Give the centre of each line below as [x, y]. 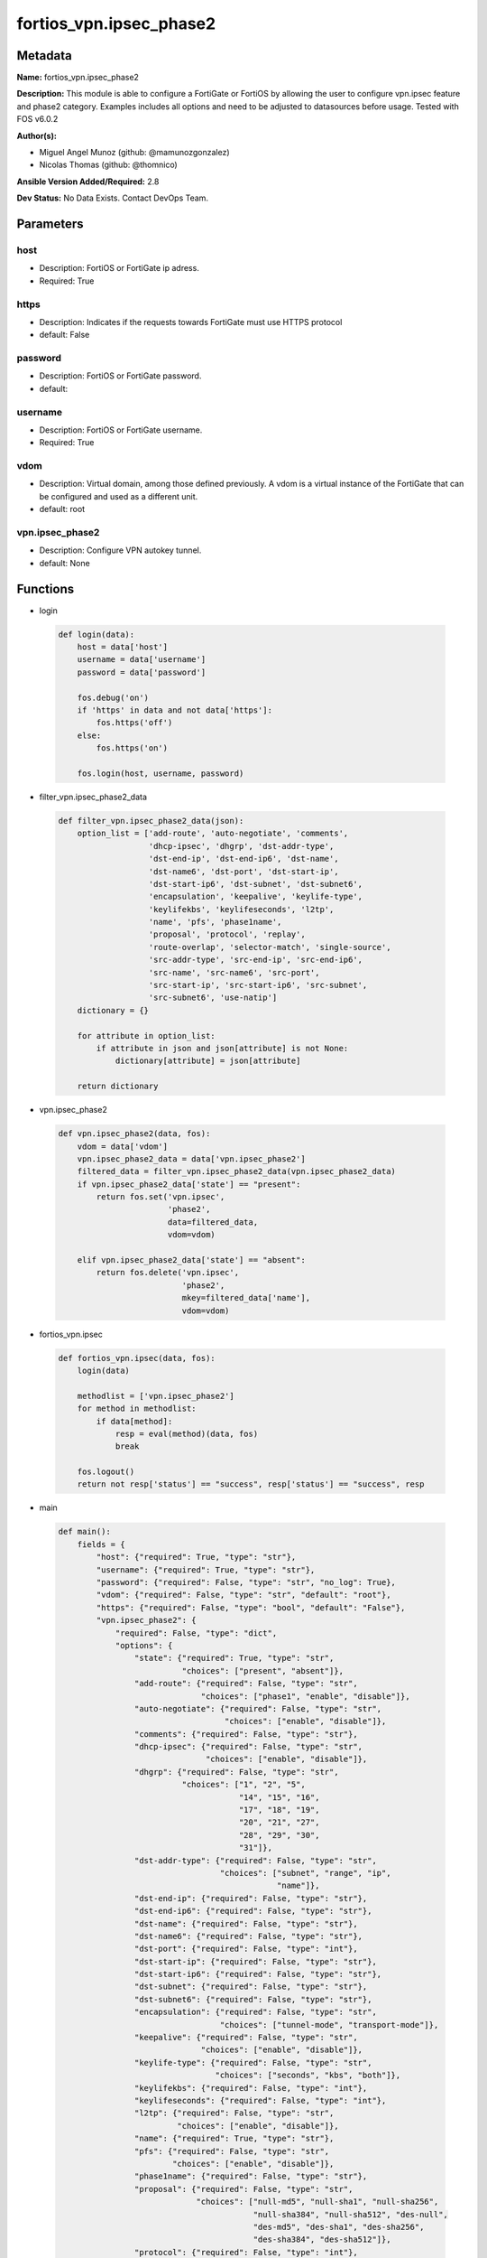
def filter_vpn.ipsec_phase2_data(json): [151, 821]
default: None [64, 563]
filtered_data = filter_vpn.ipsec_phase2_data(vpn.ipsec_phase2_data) [237, 1171]
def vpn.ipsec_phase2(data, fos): [134, 1134]
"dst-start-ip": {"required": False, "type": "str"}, [256, 1961]
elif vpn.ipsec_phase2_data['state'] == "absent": [191, 1260]
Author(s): [37, 135]
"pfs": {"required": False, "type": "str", [232, 2151]
